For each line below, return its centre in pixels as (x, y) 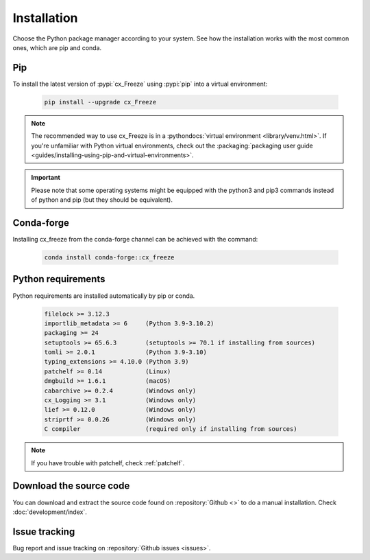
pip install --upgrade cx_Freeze (100, 102)
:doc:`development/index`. (50, 512)
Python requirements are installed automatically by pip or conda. (104, 296)
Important (46, 178)
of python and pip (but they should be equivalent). (102, 200)
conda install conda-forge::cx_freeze (109, 258)
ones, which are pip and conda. (57, 47)
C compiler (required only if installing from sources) (171, 429)
